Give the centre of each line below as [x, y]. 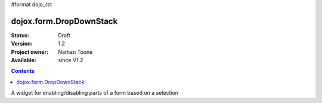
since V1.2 [71, 60]
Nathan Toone [75, 52]
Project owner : [30, 52]
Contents [23, 71]
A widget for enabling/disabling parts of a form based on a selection [95, 93]
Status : [20, 35]
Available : [24, 60]
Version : [22, 44]
